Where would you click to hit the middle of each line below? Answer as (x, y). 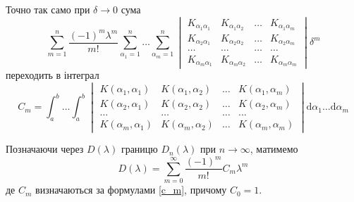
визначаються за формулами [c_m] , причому (131, 190)
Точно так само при (48, 9)
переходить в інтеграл (53, 75)
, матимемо (274, 149)
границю (139, 149)
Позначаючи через (45, 149)
